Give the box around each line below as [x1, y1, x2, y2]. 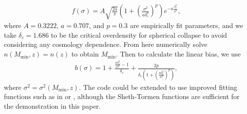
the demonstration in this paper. [4, 100, 101, 111]
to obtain [71, 49, 99, 59]
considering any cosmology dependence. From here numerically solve [4, 39, 208, 49]
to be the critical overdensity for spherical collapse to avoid [51, 29, 227, 40]
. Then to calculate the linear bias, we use [116, 49, 241, 59]
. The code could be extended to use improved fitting [79, 82, 237, 92]
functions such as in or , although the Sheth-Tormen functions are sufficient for [4, 91, 240, 101]
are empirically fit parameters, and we [130, 20, 243, 30]
